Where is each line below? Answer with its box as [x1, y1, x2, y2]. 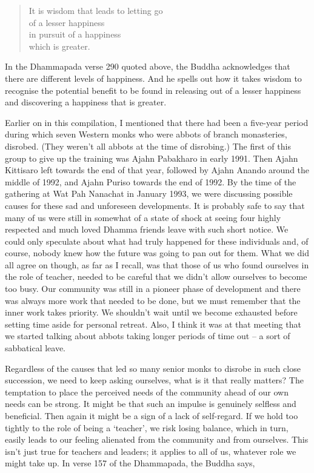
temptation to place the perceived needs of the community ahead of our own [5, 385, 289, 398]
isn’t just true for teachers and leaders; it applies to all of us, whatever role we [5, 445, 296, 457]
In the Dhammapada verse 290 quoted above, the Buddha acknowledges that [5, 60, 290, 73]
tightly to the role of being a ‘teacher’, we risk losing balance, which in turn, [5, 421, 289, 434]
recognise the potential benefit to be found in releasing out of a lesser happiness [5, 84, 301, 96]
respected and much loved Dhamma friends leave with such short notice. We [5, 223, 289, 236]
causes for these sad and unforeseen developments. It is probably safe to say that [5, 199, 305, 211]
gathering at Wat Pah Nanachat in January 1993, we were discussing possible [5, 187, 293, 200]
